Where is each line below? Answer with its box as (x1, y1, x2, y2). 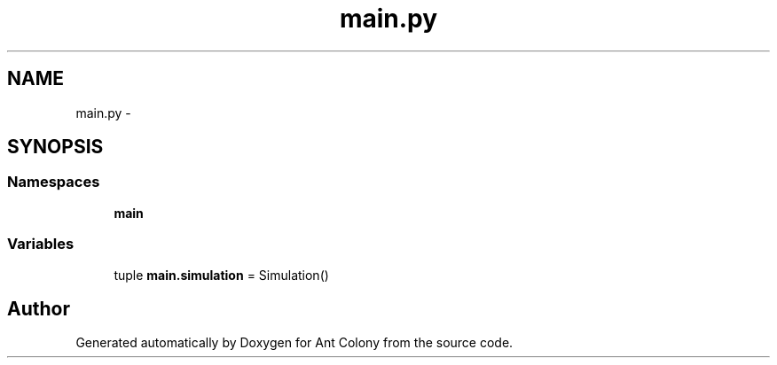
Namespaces (7, 173, 100, 191)
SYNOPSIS (7, 136, 104, 159)
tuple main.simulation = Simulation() (114, 267, 329, 283)
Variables (7, 235, 75, 253)
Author (7, 297, 70, 320)
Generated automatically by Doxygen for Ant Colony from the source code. (75, 335, 514, 351)
